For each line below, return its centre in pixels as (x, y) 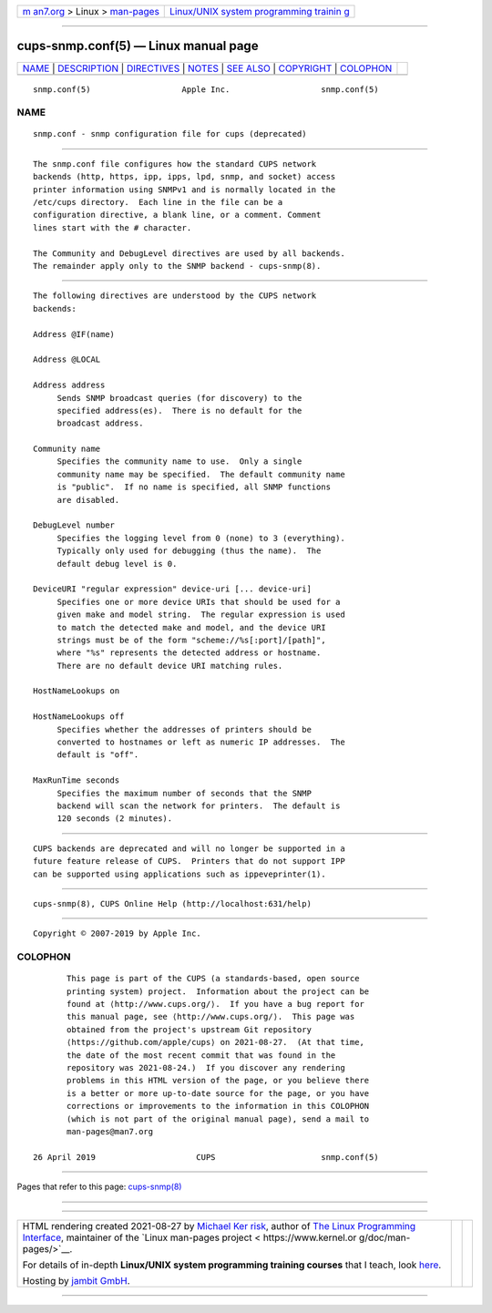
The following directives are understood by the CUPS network (175, 296)
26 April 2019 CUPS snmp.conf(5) (206, 1157)
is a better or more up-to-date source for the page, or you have (218, 1093)
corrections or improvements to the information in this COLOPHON (218, 1106)
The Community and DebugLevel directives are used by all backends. (189, 253)
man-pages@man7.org (110, 1131)
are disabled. (88, 500)
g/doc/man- (384, 1237)
